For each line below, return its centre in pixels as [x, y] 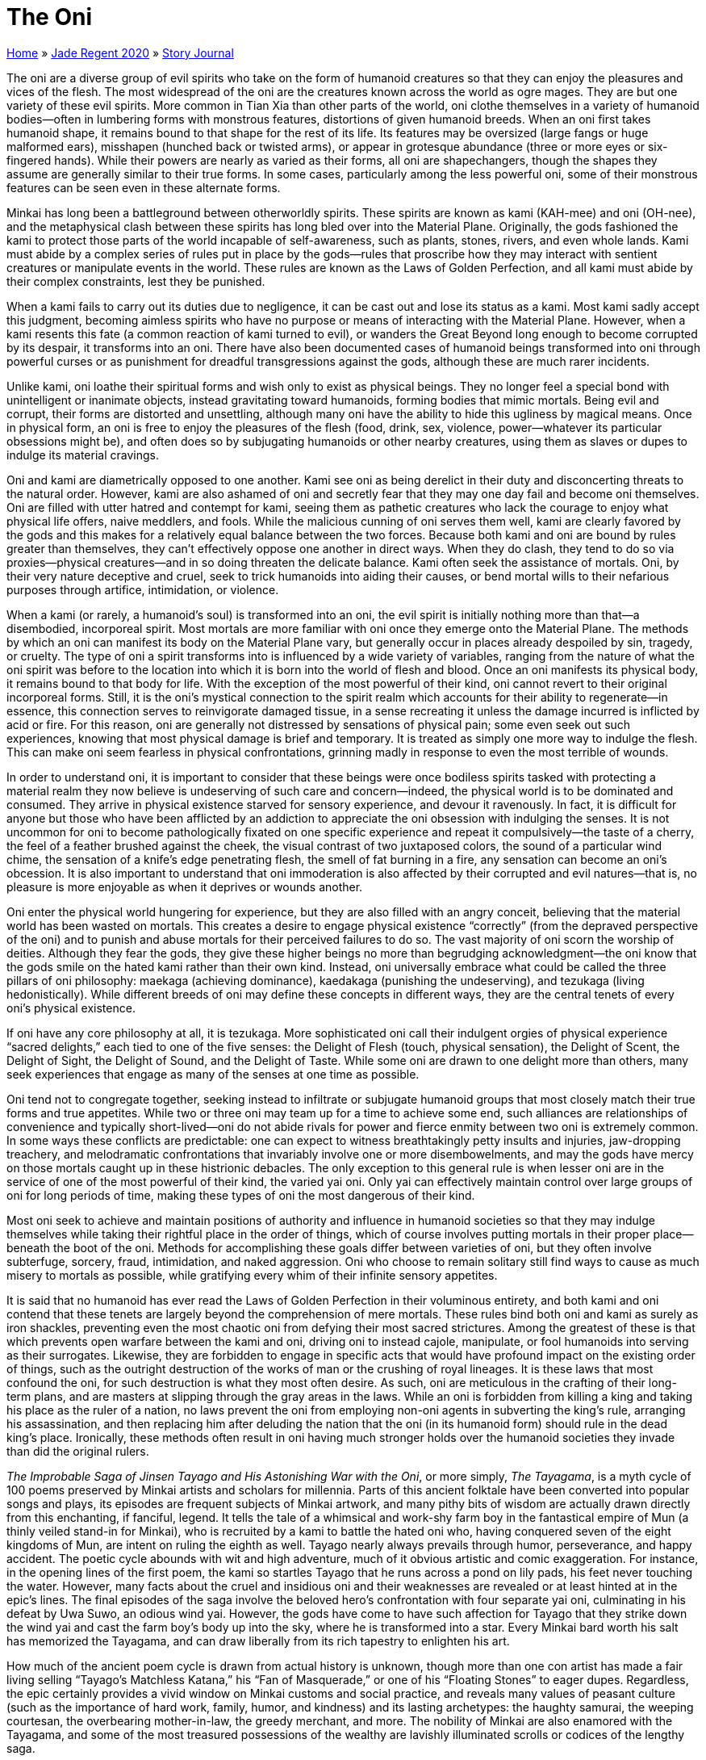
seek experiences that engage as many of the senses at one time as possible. [213, 1074]
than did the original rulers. [78, 1451]
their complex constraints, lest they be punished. [136, 281]
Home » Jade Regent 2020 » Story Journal [120, 52]
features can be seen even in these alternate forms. [144, 187]
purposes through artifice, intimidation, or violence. [143, 589]
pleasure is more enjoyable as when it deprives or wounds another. [185, 886]
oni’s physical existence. [71, 1008]
